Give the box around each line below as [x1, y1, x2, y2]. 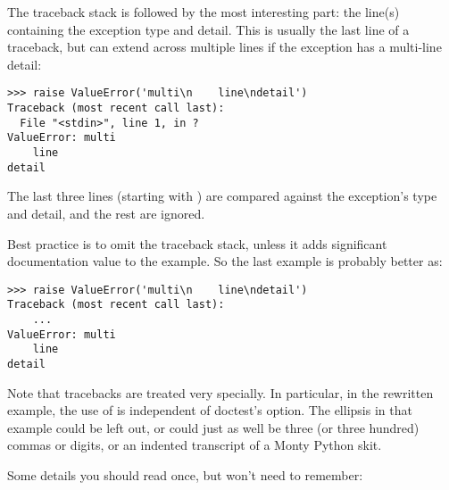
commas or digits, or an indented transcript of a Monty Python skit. [7, 436, 382, 454]
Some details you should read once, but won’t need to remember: [7, 466, 363, 484]
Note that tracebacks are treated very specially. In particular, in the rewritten [7, 383, 434, 402]
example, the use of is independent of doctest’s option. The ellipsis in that [7, 401, 412, 419]
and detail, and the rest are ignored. [7, 203, 205, 222]
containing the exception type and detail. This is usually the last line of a [7, 20, 410, 38]
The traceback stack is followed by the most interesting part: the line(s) [7, 3, 400, 21]
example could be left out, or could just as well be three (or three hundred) [7, 418, 420, 436]
